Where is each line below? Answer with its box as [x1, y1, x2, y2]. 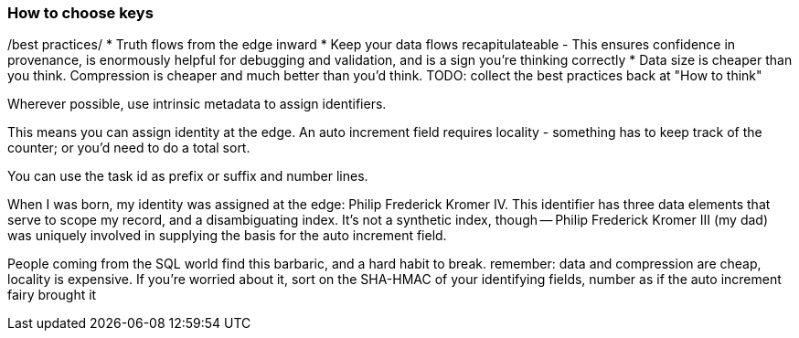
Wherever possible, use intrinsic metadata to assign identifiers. [7, 96, 387, 112]
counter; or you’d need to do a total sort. [7, 140, 250, 156]
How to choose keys [7, 4, 154, 22]
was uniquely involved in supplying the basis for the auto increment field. [7, 227, 447, 244]
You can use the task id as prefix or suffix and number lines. [7, 168, 368, 185]
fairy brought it [7, 287, 97, 303]
